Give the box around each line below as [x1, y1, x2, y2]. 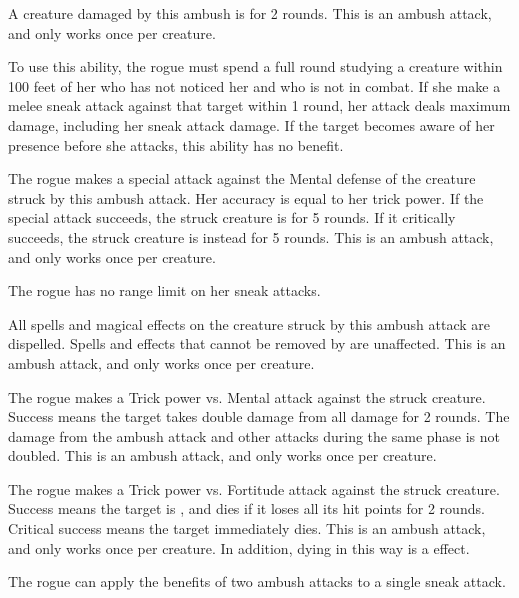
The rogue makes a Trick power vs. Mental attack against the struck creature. [8, 386, 486, 407]
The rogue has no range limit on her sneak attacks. [8, 280, 321, 301]
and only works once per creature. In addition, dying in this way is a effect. [8, 537, 470, 558]
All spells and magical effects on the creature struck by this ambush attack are [8, 313, 491, 334]
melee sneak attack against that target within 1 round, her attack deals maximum [8, 95, 511, 116]
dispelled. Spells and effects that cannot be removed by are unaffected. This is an [8, 333, 506, 354]
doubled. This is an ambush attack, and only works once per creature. [8, 445, 437, 466]
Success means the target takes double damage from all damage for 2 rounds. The [8, 406, 510, 427]
